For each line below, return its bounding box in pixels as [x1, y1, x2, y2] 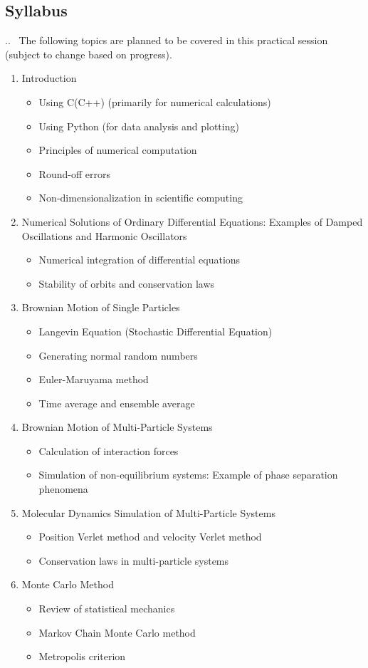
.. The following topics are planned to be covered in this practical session [5, 33, 328, 48]
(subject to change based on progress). [5, 46, 172, 61]
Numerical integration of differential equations [38, 252, 241, 267]
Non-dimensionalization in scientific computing [38, 190, 243, 205]
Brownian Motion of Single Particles [21, 300, 180, 315]
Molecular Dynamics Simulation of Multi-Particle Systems [21, 505, 275, 520]
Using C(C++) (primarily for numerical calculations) [38, 94, 271, 109]
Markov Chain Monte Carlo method [38, 625, 196, 640]
